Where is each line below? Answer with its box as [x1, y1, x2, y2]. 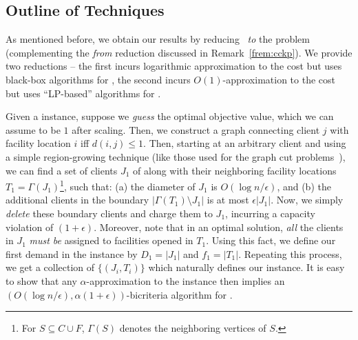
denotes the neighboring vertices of [119, 321, 266, 335]
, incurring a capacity [225, 206, 315, 220]
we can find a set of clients [6, 163, 118, 177]
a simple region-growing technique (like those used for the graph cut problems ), [6, 149, 346, 163]
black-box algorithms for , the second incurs [6, 72, 191, 86]
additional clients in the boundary [6, 192, 149, 207]
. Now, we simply [271, 192, 344, 207]
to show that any [6, 273, 77, 288]
